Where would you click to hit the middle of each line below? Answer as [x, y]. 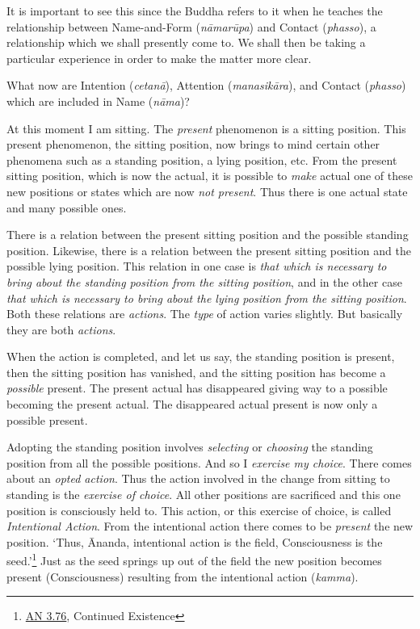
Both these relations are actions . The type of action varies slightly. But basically [205, 314]
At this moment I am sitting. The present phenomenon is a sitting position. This [206, 128]
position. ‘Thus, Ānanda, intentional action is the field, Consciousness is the [195, 541]
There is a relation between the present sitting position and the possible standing [208, 235]
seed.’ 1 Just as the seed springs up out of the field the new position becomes [194, 560]
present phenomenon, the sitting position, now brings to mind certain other [193, 144]
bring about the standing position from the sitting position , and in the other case [204, 281]
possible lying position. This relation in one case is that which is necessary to [197, 266]
